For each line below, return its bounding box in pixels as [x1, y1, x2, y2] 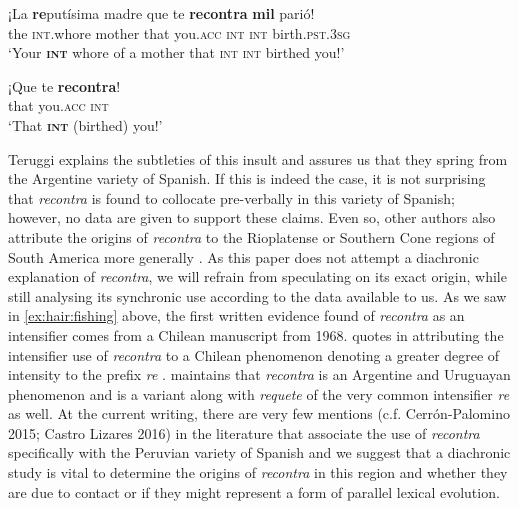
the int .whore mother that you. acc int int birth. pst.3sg [8, 22, 351, 43]
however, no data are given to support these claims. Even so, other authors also [8, 207, 496, 228]
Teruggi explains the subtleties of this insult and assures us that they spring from [8, 148, 508, 169]
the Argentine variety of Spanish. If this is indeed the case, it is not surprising [8, 168, 486, 189]
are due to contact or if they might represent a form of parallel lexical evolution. [8, 481, 500, 502]
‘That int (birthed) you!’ [8, 114, 163, 135]
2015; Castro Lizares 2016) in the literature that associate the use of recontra [8, 422, 480, 443]
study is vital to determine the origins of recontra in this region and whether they [8, 462, 508, 483]
